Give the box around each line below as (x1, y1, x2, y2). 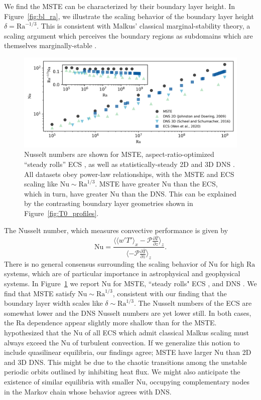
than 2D (226, 347, 251, 357)
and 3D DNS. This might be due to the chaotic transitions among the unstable (4, 356, 247, 367)
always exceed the (4, 337, 59, 347)
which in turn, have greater (24, 188, 108, 198)
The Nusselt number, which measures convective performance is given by (4, 225, 228, 235)
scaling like (24, 178, 58, 189)
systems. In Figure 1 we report (4, 278, 99, 288)
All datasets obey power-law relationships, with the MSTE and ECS (24, 168, 234, 179)
